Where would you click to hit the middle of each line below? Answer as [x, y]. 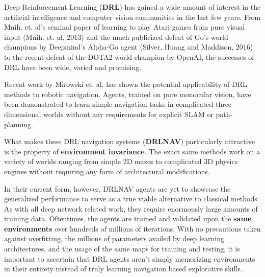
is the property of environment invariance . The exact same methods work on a [132, 151]
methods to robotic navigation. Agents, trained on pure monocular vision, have [128, 94]
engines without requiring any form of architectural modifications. [107, 171]
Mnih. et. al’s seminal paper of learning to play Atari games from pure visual [125, 27]
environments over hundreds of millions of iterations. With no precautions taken [132, 228]
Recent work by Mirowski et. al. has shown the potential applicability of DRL [126, 84]
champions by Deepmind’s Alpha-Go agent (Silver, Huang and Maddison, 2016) [129, 47]
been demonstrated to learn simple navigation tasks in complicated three [118, 104]
